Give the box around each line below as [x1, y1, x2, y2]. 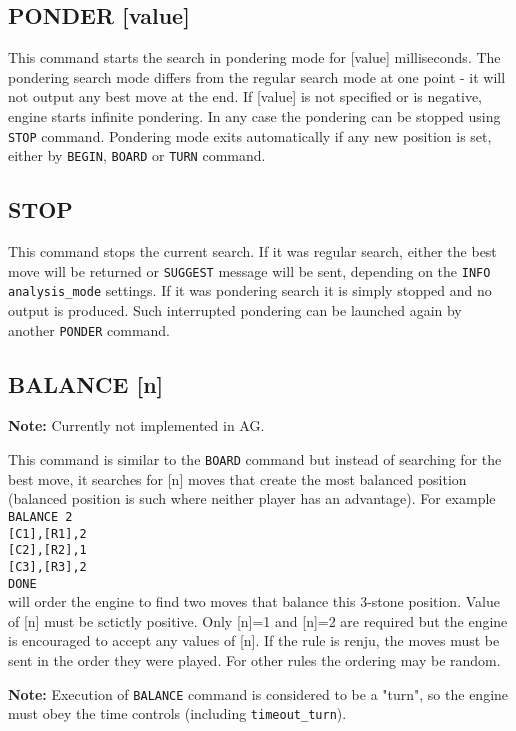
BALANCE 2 [8, 509, 73, 524]
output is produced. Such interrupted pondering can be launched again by [8, 300, 462, 320]
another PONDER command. [8, 319, 171, 340]
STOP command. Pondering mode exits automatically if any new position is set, [8, 125, 492, 146]
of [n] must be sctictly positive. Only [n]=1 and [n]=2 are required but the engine [8, 610, 508, 631]
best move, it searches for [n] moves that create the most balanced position [8, 468, 467, 489]
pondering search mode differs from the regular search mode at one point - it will [8, 66, 506, 87]
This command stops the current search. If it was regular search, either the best [8, 241, 497, 262]
